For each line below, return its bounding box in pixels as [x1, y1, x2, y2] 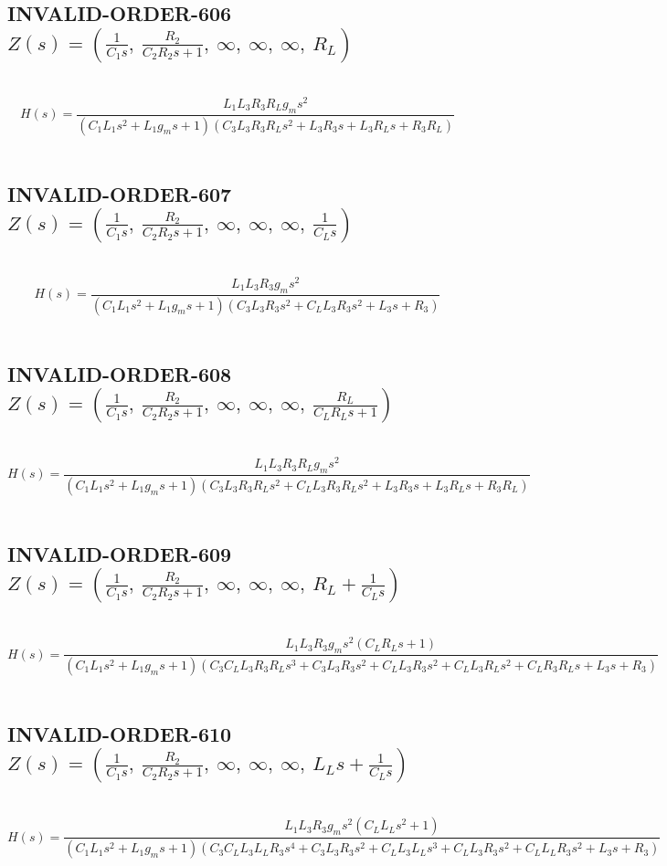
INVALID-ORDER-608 [7, 359, 232, 387]
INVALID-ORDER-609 [7, 539, 232, 567]
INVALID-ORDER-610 [7, 719, 232, 747]
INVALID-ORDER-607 [7, 179, 232, 207]
